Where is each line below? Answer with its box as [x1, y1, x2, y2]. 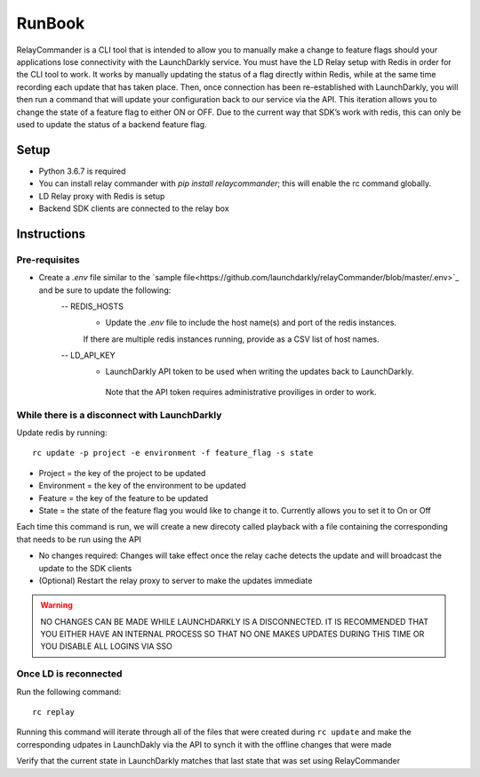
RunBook [16, 13, 85, 33]
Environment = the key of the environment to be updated [38, 481, 246, 491]
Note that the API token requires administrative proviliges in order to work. [105, 386, 377, 397]
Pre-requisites [16, 254, 80, 266]
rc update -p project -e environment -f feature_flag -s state [32, 448, 314, 458]
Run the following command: [16, 686, 122, 697]
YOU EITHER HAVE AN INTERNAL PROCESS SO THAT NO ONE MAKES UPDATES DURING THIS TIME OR [40, 628, 425, 640]
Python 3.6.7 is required [38, 166, 126, 176]
